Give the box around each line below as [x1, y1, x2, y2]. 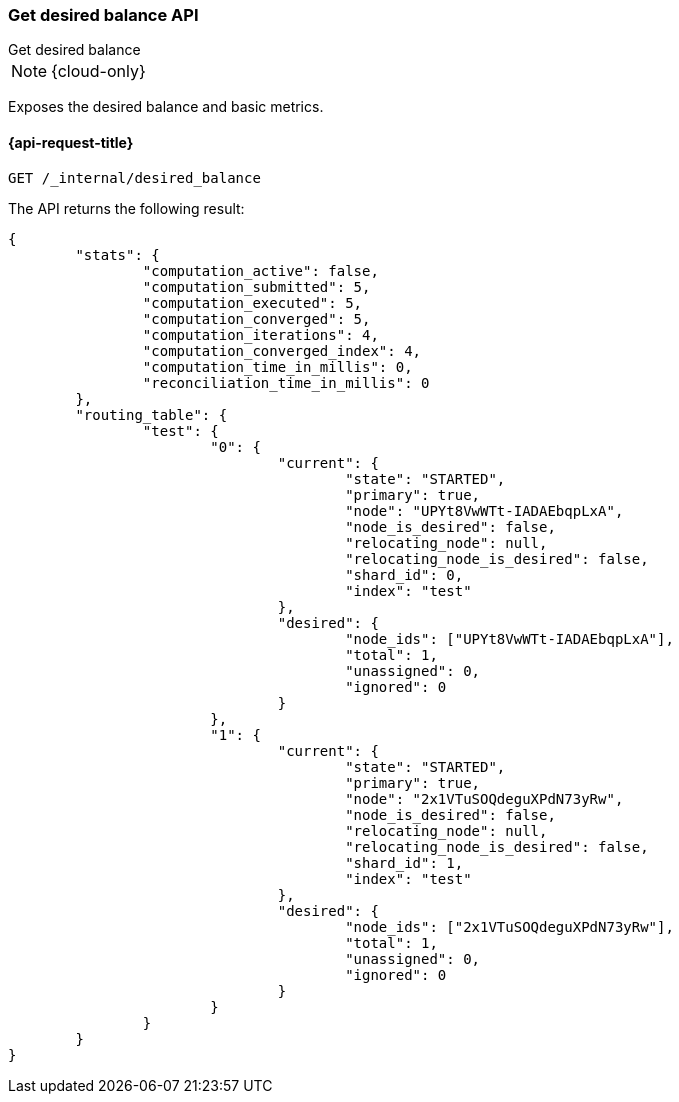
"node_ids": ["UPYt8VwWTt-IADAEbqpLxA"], [345, 630, 674, 647]
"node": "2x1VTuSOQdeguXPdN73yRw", [345, 790, 624, 807]
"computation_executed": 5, [142, 294, 363, 311]
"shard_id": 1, [345, 854, 464, 871]
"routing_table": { [75, 406, 228, 423]
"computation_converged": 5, [142, 310, 371, 327]
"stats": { [75, 246, 160, 263]
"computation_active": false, [142, 262, 379, 279]
